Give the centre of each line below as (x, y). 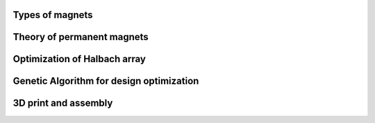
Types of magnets (53, 15)
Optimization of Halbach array (79, 59)
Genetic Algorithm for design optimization (106, 81)
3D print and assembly (63, 103)
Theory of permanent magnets (81, 37)
